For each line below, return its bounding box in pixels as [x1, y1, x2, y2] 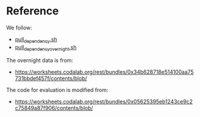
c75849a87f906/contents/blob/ [14, 104, 93, 112]
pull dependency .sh [14, 35, 57, 44]
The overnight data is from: [6, 56, 74, 64]
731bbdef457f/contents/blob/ [14, 74, 87, 82]
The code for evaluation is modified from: [6, 86, 109, 94]
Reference [6, 4, 59, 18]
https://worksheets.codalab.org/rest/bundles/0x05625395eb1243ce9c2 [14, 98, 193, 105]
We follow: [6, 24, 32, 31]
